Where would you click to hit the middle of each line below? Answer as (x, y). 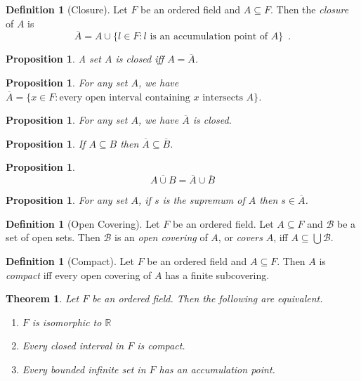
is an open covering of (161, 237)
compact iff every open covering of (79, 275)
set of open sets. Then (53, 237)
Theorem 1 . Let (42, 298)
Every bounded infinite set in (84, 369)
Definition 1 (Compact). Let (70, 260)
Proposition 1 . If (46, 143)
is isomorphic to (67, 322)
